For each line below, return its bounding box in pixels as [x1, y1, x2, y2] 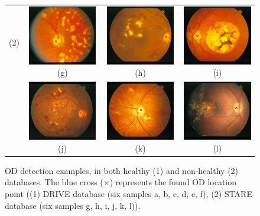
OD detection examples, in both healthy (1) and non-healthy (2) [5, 164, 239, 176]
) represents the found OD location [109, 176, 237, 188]
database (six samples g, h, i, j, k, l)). [5, 199, 141, 211]
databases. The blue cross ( [5, 176, 103, 188]
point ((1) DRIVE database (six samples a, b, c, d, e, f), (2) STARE [5, 188, 252, 200]
